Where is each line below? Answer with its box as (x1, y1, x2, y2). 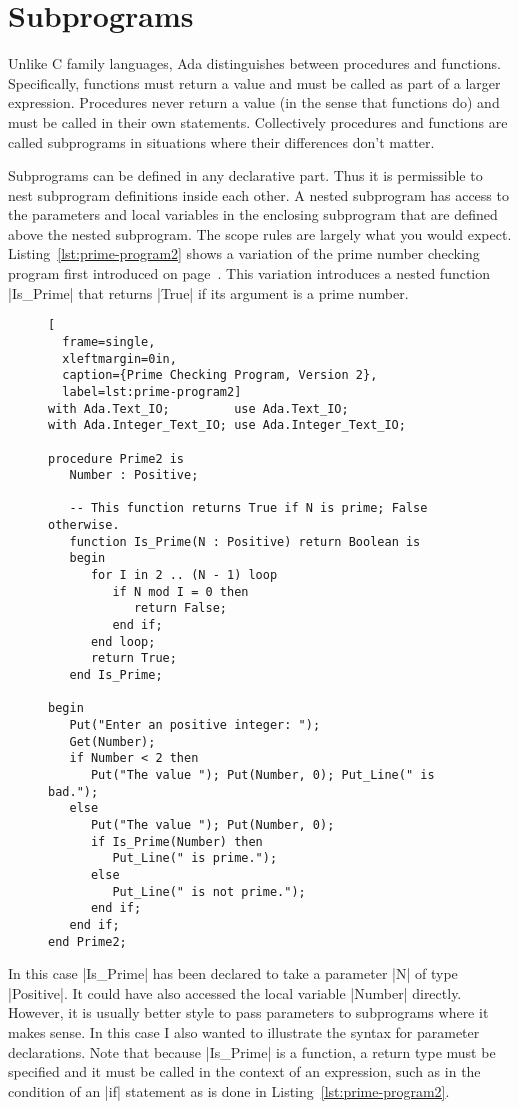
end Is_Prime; (69, 668, 163, 683)
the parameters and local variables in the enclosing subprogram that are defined (8, 204, 498, 225)
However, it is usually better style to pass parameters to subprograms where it (8, 1002, 489, 1023)
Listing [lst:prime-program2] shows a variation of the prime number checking (8, 243, 480, 264)
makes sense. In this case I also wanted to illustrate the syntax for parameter (8, 1021, 480, 1042)
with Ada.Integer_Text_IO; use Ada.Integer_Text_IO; (48, 418, 406, 433)
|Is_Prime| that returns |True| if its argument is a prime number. (8, 282, 409, 303)
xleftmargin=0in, (62, 351, 177, 366)
